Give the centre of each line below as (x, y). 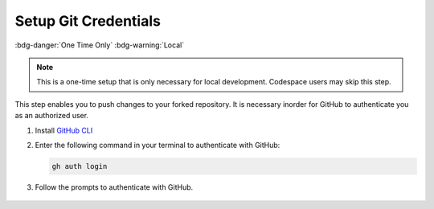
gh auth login (80, 166)
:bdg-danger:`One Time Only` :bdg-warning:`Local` (100, 45)
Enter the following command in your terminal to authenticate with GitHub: (158, 145)
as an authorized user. (51, 116)
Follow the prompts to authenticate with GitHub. (114, 187)
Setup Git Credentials (88, 21)
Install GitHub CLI (64, 130)
